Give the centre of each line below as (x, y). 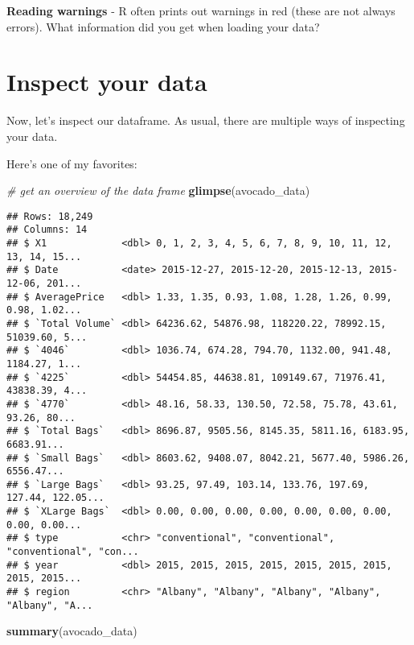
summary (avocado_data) (72, 631)
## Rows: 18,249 (50, 216)
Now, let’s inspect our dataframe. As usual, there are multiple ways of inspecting (206, 120)
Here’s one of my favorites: (72, 163)
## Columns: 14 (47, 230)
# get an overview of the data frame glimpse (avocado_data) (158, 190)
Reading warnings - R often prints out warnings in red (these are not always (201, 10)
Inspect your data (107, 82)
